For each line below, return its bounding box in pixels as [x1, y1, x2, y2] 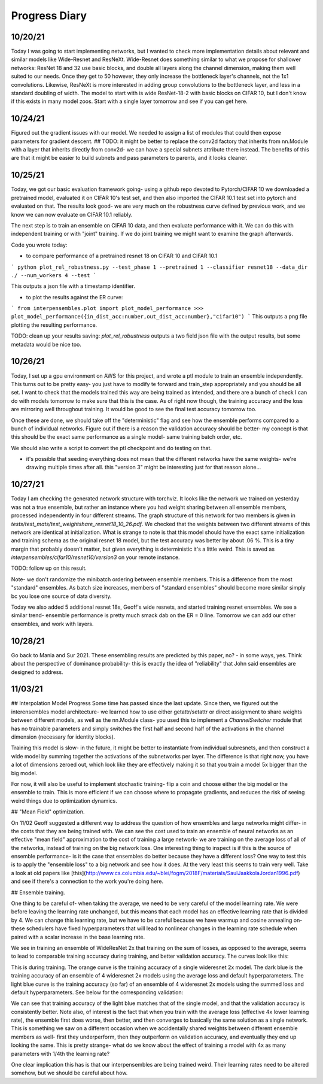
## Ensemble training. [11, 889, 65, 896]
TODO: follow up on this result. [11, 564, 87, 572]
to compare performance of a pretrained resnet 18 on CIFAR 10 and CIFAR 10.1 [26, 252, 218, 260]
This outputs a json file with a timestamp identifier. [11, 283, 136, 290]
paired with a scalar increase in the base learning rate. [11, 933, 145, 940]
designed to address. [11, 668, 63, 676]
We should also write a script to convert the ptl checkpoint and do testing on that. [11, 444, 212, 451]
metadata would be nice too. [11, 341, 82, 348]
